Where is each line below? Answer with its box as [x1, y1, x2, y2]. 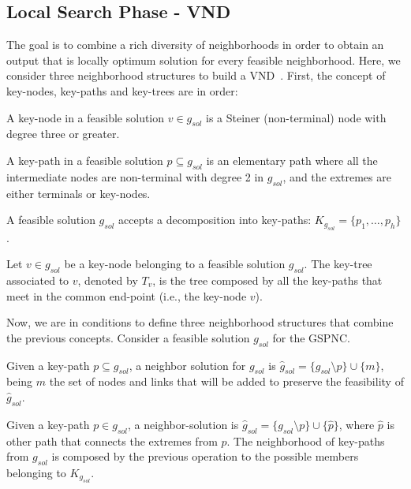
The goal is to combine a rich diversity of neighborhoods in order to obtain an [6, 36, 384, 53]
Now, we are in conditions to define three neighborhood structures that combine [6, 314, 394, 330]
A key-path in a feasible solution [6, 151, 163, 168]
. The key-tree [304, 256, 372, 272]
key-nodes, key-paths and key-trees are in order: [6, 82, 238, 99]
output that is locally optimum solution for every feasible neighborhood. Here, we [6, 51, 401, 68]
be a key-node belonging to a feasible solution [64, 256, 286, 272]
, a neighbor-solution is [128, 416, 239, 432]
